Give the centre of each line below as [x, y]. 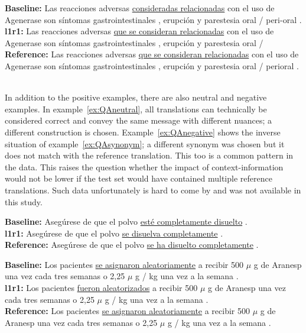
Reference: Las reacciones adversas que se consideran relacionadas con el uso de [152, 54]
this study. [24, 201]
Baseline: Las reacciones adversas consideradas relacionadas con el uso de [140, 8]
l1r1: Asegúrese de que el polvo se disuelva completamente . [114, 233]
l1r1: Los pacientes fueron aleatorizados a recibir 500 [101, 288]
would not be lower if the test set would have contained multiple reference [139, 178]
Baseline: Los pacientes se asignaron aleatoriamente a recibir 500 [124, 264]
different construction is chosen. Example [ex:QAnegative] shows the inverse [143, 132]
